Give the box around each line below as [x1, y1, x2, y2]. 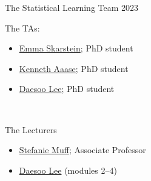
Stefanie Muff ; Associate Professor [19, 143, 146, 156]
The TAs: [5, 21, 40, 34]
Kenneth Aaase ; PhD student [19, 62, 129, 74]
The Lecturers [5, 123, 57, 136]
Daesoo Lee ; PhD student [19, 82, 115, 95]
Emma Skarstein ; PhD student [19, 42, 133, 54]
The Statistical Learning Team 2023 [5, 1, 139, 13]
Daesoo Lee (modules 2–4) [19, 163, 117, 176]
